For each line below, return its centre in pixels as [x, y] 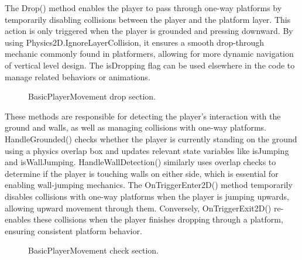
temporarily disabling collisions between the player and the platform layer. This [148, 19]
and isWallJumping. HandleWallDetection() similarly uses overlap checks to [140, 162]
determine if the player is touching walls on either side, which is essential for [142, 173]
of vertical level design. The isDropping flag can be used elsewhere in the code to [150, 65]
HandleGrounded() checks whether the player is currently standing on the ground [151, 138]
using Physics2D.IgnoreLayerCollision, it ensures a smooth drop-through [135, 42]
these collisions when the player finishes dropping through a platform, [158, 219]
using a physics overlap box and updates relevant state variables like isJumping [147, 150]
